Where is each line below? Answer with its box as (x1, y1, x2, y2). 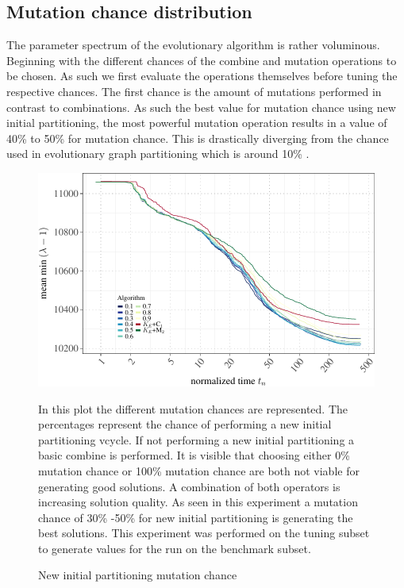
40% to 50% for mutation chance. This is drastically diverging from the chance (6, 129, 389, 146)
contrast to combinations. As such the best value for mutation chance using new (6, 98, 396, 115)
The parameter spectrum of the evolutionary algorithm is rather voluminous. (6, 37, 380, 53)
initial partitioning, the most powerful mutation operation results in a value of (6, 114, 387, 131)
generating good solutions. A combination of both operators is (38, 478, 341, 494)
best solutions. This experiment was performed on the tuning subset (38, 525, 370, 541)
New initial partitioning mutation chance (38, 567, 237, 583)
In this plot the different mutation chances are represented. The (38, 400, 348, 417)
